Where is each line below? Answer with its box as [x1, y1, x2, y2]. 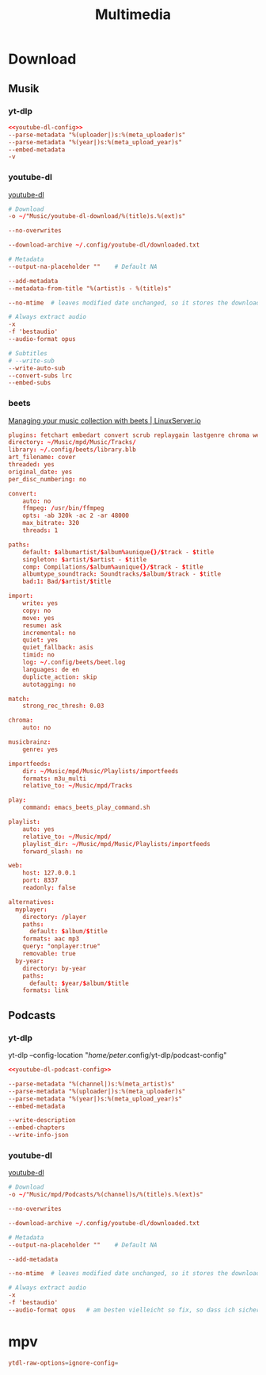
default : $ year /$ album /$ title [28, 979, 129, 987]
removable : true [22, 950, 77, 958]
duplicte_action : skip [22, 672, 97, 681]
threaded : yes [8, 461, 55, 469]
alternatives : [8, 898, 55, 906]
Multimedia [94, 6, 172, 24]
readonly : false [22, 884, 77, 892]
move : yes [22, 614, 55, 622]
